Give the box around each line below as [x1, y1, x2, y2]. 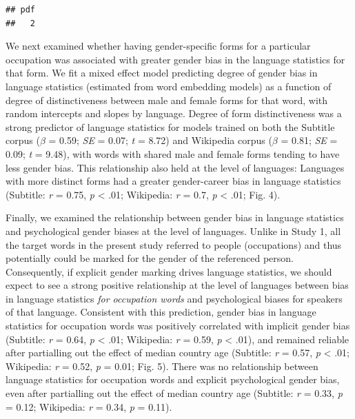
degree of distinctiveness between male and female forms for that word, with [6, 92, 328, 107]
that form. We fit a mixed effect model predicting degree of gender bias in [6, 65, 318, 80]
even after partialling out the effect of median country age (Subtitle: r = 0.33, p [6, 386, 343, 400]
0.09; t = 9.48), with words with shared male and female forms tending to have [6, 146, 340, 161]
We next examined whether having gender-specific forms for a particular [6, 39, 311, 53]
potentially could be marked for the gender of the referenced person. [6, 251, 294, 265]
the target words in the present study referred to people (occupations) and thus [6, 237, 342, 252]
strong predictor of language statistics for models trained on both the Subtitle [6, 119, 335, 134]
